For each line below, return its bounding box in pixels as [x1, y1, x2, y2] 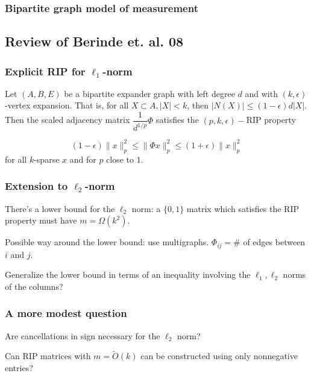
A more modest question [5, 305, 127, 321]
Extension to [5, 178, 68, 193]
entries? [5, 362, 33, 374]
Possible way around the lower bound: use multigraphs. [5, 236, 209, 248]
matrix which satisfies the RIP [186, 202, 299, 215]
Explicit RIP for [5, 63, 86, 78]
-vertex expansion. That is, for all [5, 99, 129, 111]
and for [69, 152, 96, 165]
